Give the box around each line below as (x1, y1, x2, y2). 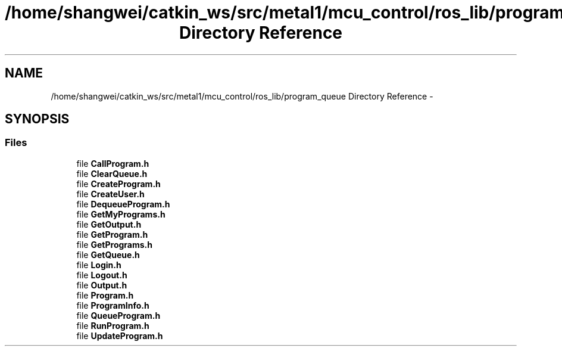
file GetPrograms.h (76, 239, 152, 250)
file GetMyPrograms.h (76, 209, 166, 219)
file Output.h (76, 279, 127, 290)
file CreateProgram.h (76, 178, 161, 189)
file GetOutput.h (76, 219, 142, 229)
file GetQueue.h (76, 249, 140, 260)
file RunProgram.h (76, 320, 149, 331)
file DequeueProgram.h (76, 198, 170, 209)
